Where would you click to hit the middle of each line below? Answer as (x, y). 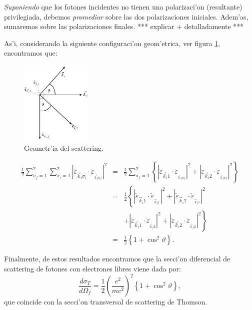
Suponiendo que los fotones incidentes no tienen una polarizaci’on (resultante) (123, 7)
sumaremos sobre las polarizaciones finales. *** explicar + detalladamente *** (124, 26)
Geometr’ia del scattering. (64, 147)
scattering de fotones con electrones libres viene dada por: (92, 269)
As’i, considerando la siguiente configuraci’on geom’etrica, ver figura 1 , (112, 43)
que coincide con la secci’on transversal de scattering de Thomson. (106, 302)
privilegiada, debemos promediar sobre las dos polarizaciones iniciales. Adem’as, (126, 16)
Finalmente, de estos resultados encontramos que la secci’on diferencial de (117, 259)
